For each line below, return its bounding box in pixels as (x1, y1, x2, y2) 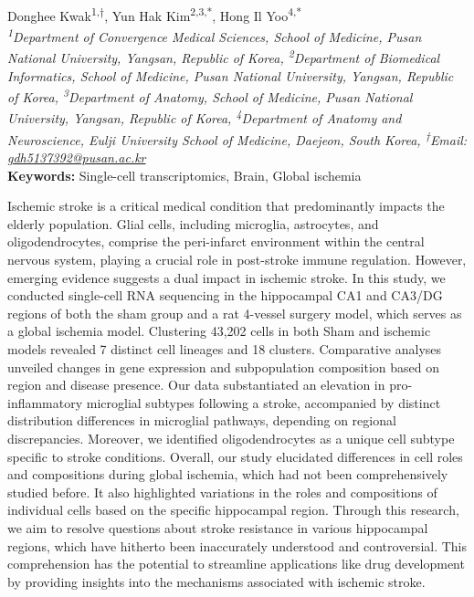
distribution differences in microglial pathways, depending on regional (7, 411, 396, 430)
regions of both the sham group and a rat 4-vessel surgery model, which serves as (7, 303, 462, 322)
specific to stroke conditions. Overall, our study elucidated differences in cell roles (7, 446, 463, 466)
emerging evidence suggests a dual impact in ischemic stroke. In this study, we (7, 267, 446, 287)
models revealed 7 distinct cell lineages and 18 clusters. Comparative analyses (7, 340, 442, 359)
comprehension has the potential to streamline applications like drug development (7, 554, 465, 573)
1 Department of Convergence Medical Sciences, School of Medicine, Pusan (7, 25, 422, 46)
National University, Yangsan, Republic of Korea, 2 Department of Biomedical (7, 46, 440, 68)
